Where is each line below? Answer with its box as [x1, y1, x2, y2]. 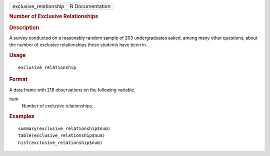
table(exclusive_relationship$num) [18, 133, 105, 138]
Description [9, 24, 39, 31]
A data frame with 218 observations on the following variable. [9, 87, 136, 93]
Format [9, 76, 27, 83]
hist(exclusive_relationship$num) [18, 139, 102, 145]
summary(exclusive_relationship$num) [18, 126, 111, 131]
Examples [9, 113, 34, 120]
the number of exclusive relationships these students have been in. [9, 42, 147, 48]
